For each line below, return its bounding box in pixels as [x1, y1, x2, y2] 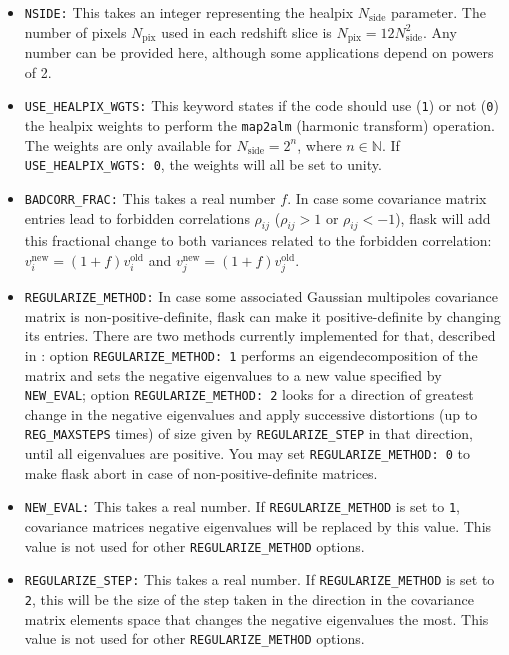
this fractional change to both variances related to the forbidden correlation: [24, 230, 492, 251]
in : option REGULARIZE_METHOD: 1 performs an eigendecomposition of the [24, 344, 478, 365]
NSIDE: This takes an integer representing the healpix [24, 2, 354, 22]
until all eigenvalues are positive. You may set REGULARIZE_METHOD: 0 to [24, 443, 471, 464]
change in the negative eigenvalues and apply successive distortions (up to [24, 403, 478, 424]
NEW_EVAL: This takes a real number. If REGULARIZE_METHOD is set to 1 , [24, 496, 460, 517]
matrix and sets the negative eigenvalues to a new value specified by [24, 364, 442, 385]
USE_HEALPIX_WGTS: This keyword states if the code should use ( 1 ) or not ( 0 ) [24, 95, 499, 116]
